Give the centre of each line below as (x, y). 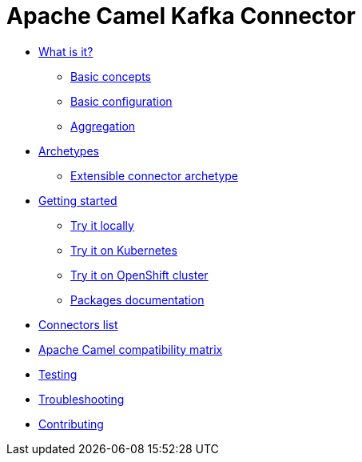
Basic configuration (121, 101)
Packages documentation (137, 299)
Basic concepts (111, 76)
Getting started (78, 200)
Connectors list (78, 324)
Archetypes (69, 151)
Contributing (71, 424)
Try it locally (102, 225)
